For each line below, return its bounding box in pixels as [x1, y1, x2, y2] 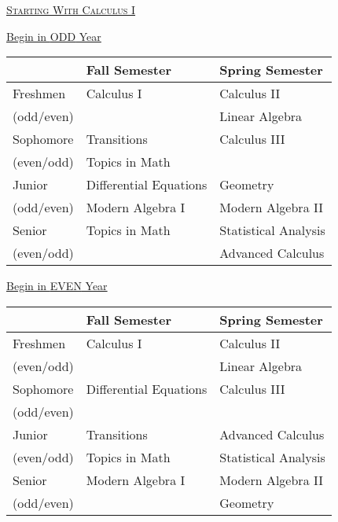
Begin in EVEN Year [6, 278, 108, 294]
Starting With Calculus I [6, 2, 136, 17]
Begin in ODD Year [6, 28, 101, 44]
